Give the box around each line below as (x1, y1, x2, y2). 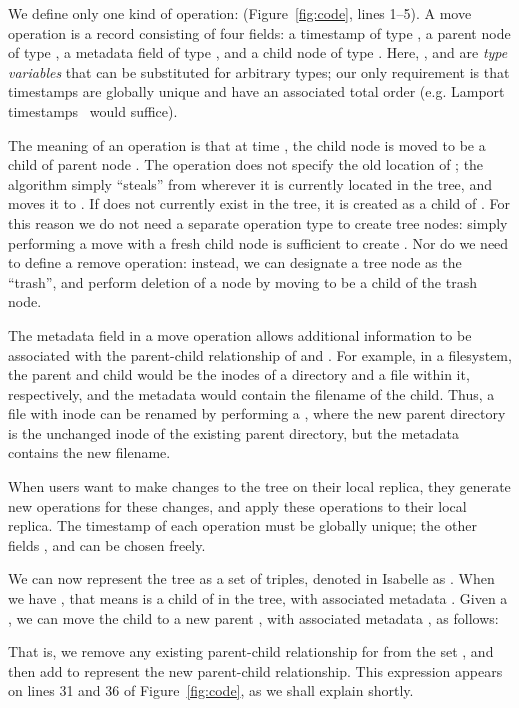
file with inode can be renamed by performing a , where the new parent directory (8, 403, 506, 424)
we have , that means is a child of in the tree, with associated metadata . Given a (8, 588, 508, 609)
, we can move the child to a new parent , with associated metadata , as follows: (8, 607, 499, 628)
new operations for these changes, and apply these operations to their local (8, 495, 467, 516)
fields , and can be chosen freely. (8, 534, 206, 555)
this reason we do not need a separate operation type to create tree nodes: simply (8, 212, 508, 233)
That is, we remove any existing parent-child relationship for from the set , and (8, 641, 494, 662)
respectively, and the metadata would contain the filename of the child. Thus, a (8, 383, 495, 404)
